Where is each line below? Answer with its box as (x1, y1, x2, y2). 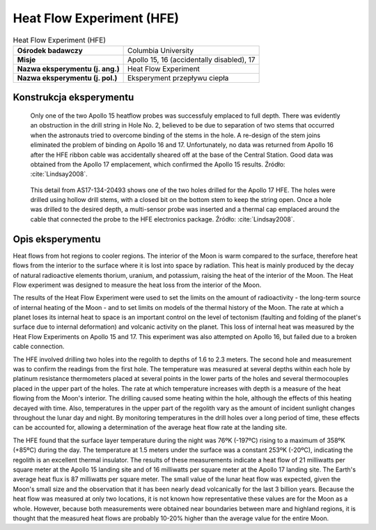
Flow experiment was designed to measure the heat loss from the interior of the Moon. (13, 281, 262, 289)
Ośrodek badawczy (17, 45, 83, 55)
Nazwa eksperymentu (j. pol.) (17, 73, 118, 83)
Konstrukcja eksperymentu (13, 91, 134, 104)
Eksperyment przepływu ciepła (127, 73, 229, 83)
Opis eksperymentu (13, 233, 101, 245)
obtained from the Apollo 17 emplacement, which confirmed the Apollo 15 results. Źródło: (30, 160, 285, 169)
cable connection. (13, 342, 65, 351)
